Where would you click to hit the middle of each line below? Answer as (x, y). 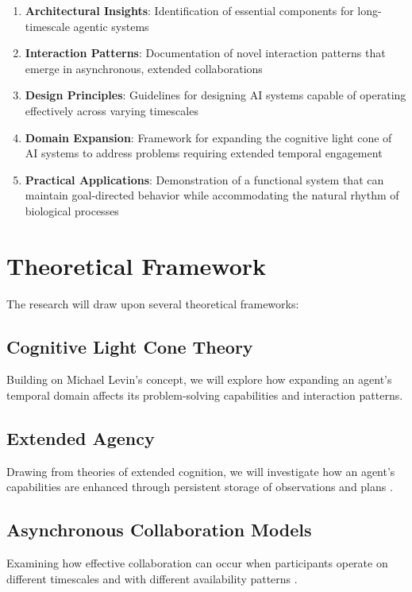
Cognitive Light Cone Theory (130, 346)
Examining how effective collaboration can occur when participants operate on (197, 563)
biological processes (72, 210)
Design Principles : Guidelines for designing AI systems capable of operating (216, 95)
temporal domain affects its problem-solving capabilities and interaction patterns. (205, 395)
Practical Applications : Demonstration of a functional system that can (204, 179)
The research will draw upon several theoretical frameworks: (153, 303)
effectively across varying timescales (112, 110)
